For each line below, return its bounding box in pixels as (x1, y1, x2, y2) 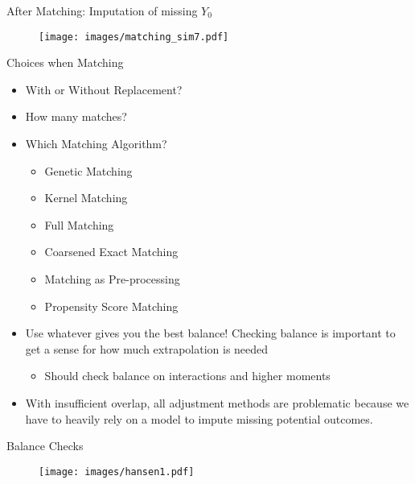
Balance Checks (6, 437, 84, 454)
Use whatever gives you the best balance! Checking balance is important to (25, 325, 396, 341)
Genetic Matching (44, 162, 133, 179)
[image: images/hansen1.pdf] (39, 465, 195, 478)
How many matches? (25, 108, 127, 125)
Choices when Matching (6, 54, 124, 71)
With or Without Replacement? (25, 81, 183, 97)
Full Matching (44, 216, 114, 233)
